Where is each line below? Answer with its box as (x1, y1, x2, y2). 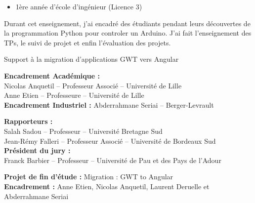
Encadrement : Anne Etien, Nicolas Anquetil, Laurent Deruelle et (4, 181, 210, 191)
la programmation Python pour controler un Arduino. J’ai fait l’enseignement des (4, 28, 252, 38)
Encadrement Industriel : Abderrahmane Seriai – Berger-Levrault (4, 99, 214, 110)
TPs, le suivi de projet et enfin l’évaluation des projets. (4, 37, 171, 47)
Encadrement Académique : (4, 70, 100, 81)
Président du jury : (4, 145, 71, 156)
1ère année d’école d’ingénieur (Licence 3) (15, 1, 142, 11)
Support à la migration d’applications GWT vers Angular (4, 54, 179, 64)
